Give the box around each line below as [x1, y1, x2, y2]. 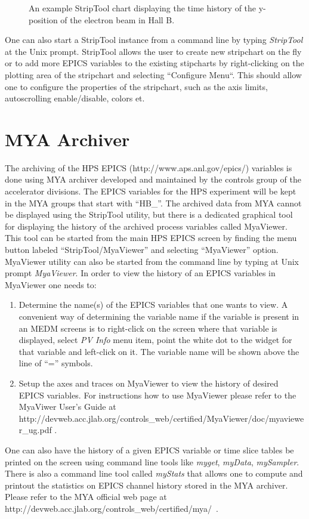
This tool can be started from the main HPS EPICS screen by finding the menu [5, 231, 297, 244]
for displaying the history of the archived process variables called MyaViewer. [5, 220, 288, 232]
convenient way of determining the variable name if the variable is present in [18, 310, 299, 322]
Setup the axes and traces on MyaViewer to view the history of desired [18, 376, 279, 389]
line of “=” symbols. [18, 357, 93, 369]
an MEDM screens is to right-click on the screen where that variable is [18, 322, 277, 334]
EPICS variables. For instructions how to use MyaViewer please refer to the [18, 388, 296, 401]
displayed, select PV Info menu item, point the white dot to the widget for [18, 333, 292, 346]
